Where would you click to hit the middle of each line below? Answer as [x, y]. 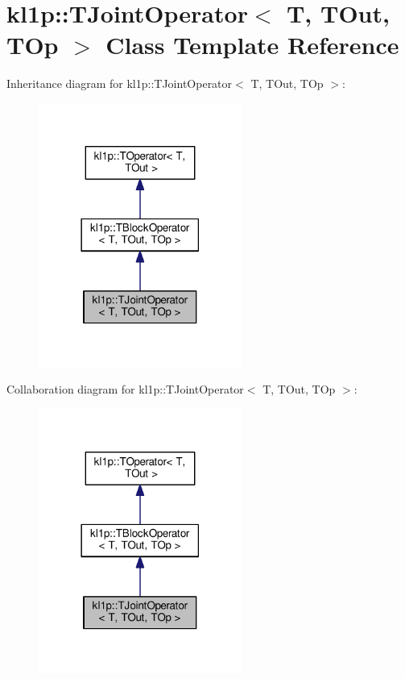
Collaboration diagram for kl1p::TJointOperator [125, 389]
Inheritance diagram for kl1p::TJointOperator [120, 83]
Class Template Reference [252, 45]
